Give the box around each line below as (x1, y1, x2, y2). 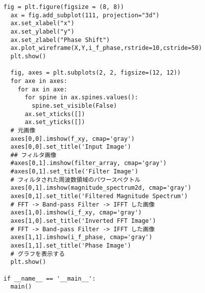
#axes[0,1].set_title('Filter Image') (10, 168, 139, 175)
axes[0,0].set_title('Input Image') (10, 143, 131, 151)
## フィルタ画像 (10, 151, 56, 159)
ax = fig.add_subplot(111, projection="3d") (10, 11, 159, 19)
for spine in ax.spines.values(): (24, 94, 139, 101)
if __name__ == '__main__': (3, 275, 96, 282)
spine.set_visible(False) (32, 102, 117, 109)
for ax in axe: (17, 85, 67, 93)
